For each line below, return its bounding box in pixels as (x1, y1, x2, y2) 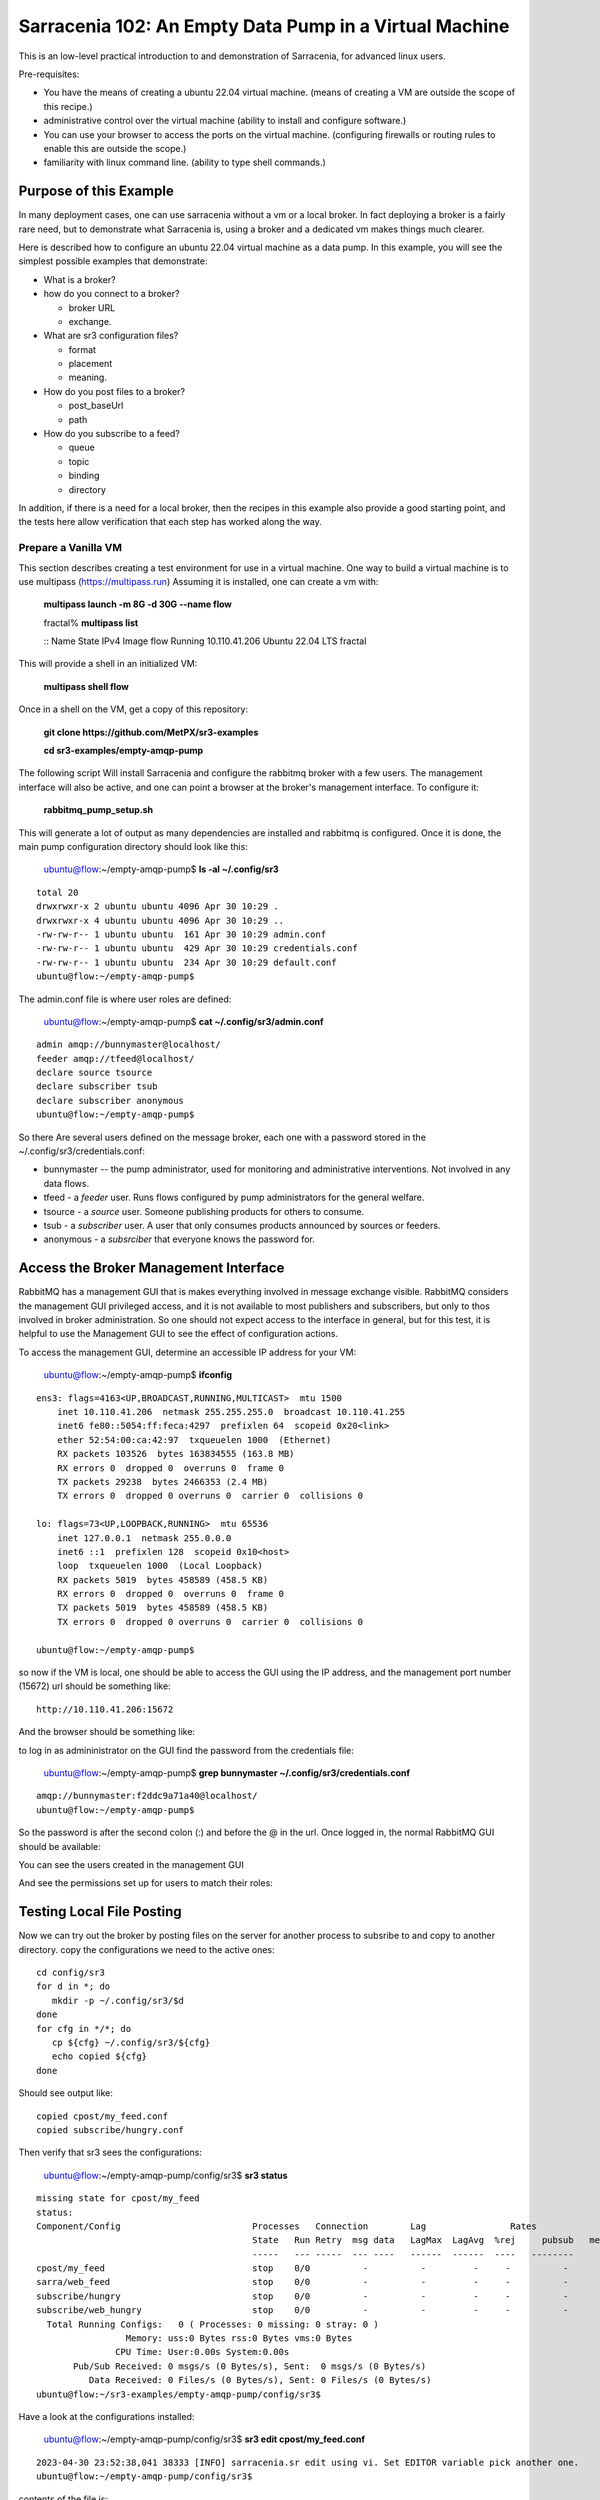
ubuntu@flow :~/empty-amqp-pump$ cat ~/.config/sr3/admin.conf (43, 1015, 324, 1027)
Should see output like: (18, 2087, 114, 2099)
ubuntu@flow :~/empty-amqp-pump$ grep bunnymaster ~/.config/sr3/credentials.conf (43, 1767, 410, 1779)
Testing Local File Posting (18, 1903, 182, 1920)
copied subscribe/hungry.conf (36, 2124, 185, 2135)
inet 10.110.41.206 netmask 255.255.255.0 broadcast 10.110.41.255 (56, 1406, 406, 1418)
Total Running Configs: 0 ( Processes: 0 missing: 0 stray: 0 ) (46, 2318, 379, 2330)
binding (68, 470, 100, 482)
